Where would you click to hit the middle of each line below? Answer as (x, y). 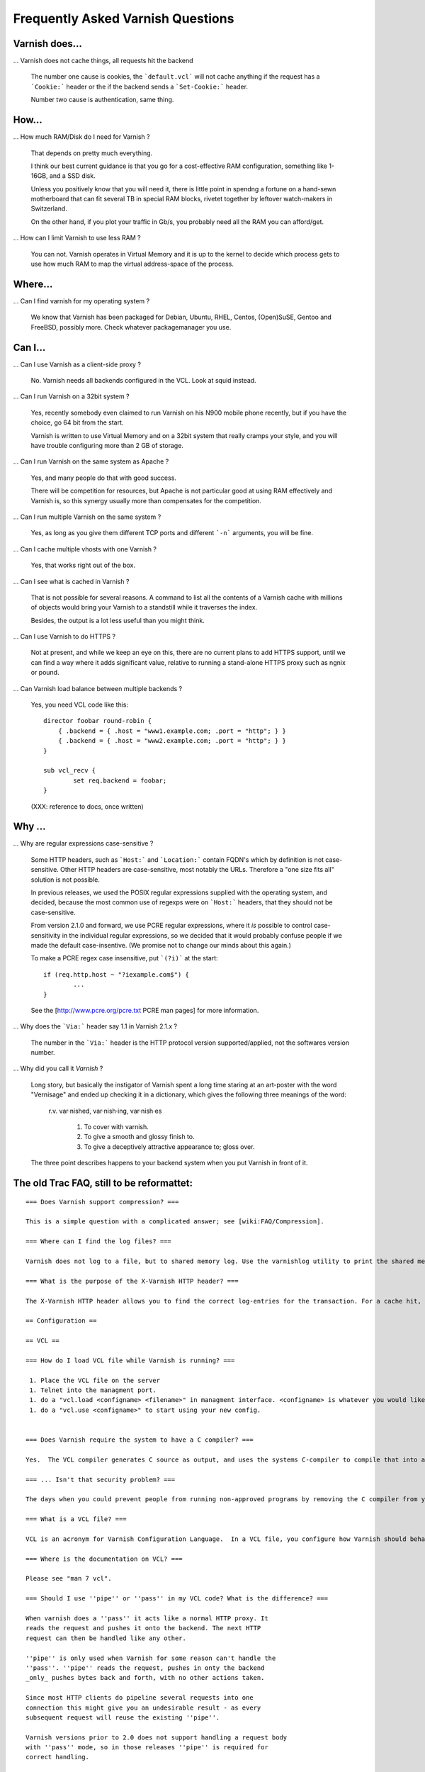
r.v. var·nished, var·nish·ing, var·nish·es (105, 1111)
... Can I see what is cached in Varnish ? (71, 581)
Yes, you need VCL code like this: (80, 705)
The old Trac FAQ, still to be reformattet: (103, 1183)
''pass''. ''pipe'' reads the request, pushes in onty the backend (145, 1668)
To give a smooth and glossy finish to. (139, 1137)
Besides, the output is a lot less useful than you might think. (118, 620)
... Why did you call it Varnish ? (58, 1069)
